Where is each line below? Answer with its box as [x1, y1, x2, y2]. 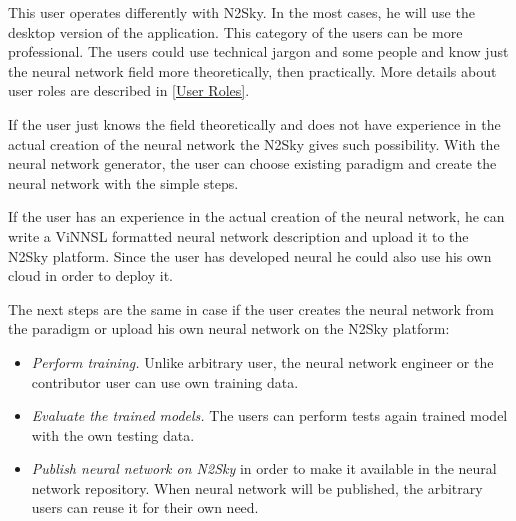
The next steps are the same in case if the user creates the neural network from [8, 298, 494, 319]
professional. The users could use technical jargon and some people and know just [8, 41, 509, 62]
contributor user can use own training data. [31, 371, 299, 392]
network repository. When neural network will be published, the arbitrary [31, 477, 483, 498]
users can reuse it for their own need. [31, 497, 259, 518]
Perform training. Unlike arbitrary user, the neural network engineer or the [31, 351, 494, 372]
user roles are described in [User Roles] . [8, 80, 250, 101]
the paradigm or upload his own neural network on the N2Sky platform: [8, 318, 450, 339]
